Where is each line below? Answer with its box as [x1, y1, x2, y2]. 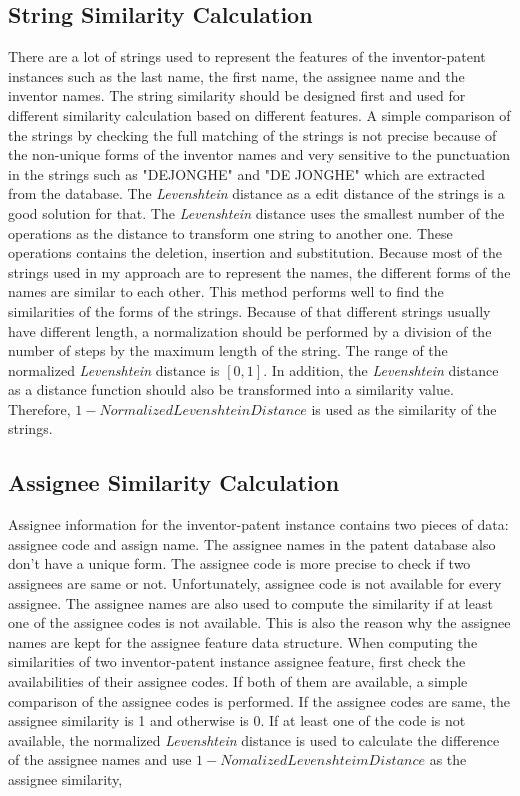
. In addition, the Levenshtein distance [263, 359, 499, 380]
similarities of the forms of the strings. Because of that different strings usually [8, 300, 491, 321]
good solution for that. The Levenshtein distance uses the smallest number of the [8, 202, 505, 223]
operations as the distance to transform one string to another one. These [8, 222, 453, 243]
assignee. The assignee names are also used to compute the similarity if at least [8, 592, 493, 613]
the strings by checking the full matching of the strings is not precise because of [8, 124, 497, 145]
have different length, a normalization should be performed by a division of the [8, 320, 492, 341]
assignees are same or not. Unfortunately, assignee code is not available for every [8, 573, 502, 594]
